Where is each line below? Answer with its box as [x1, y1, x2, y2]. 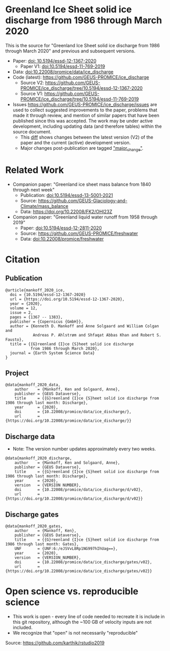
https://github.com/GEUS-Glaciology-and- [38, 198, 128, 204]
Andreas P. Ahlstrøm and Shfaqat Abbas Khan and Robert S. [32, 332, 161, 338]
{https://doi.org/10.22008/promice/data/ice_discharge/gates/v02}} [5, 568, 153, 574]
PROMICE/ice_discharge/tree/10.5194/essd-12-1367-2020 [20, 85, 143, 91]
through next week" [12, 186, 55, 193]
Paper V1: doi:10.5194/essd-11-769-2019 [20, 63, 105, 69]
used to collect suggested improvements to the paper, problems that [12, 107, 158, 113]
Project [5, 369, 29, 378]
